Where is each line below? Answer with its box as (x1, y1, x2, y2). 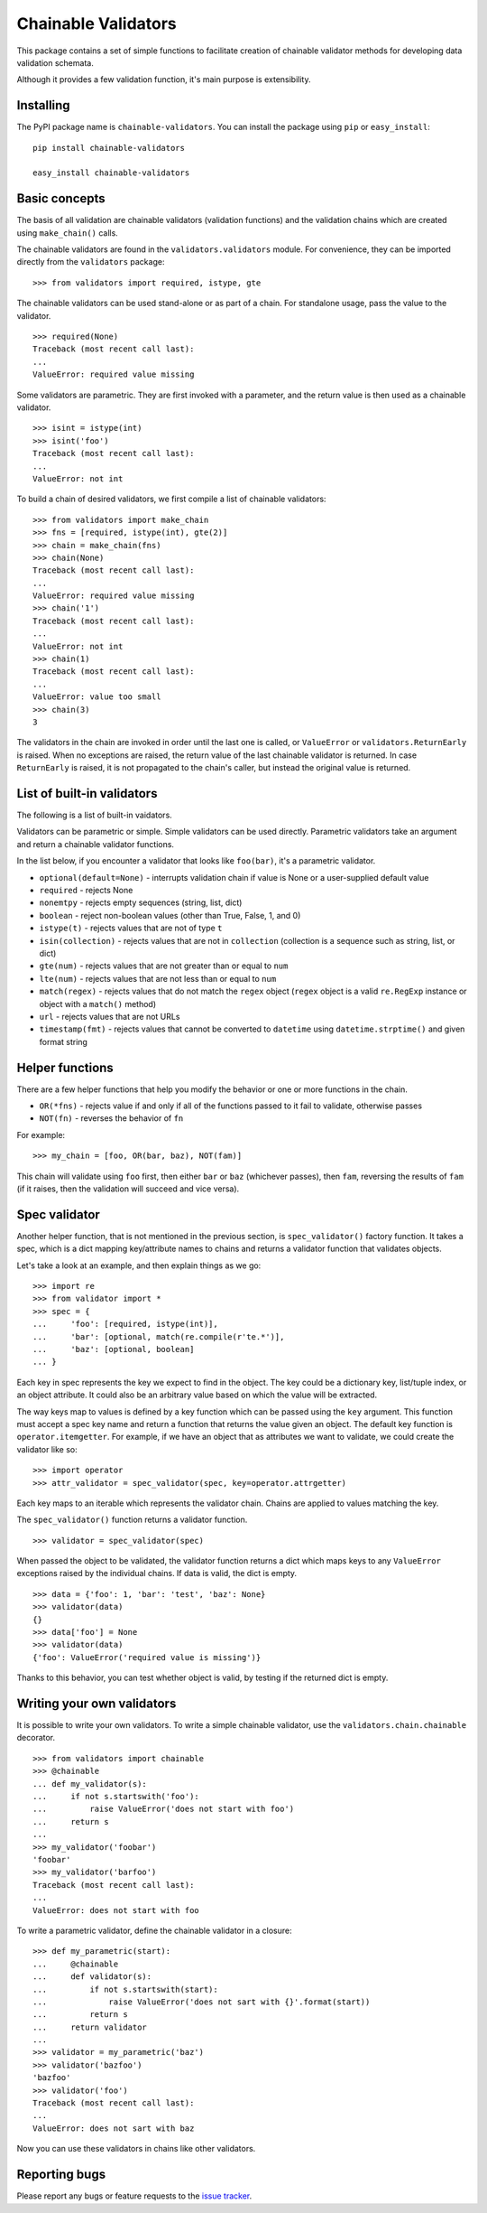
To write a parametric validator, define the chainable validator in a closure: (16, 1925, 292, 1936)
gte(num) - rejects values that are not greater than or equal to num (39, 960, 289, 971)
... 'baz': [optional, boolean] (32, 1344, 195, 1354)
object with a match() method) (39, 998, 157, 1009)
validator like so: (16, 1443, 78, 1454)
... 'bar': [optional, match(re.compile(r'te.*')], (32, 1331, 285, 1341)
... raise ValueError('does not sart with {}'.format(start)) (32, 1996, 371, 2007)
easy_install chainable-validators (32, 168, 190, 178)
